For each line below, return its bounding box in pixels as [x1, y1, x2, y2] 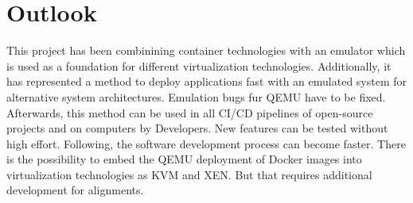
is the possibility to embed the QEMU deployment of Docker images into [6, 151, 362, 167]
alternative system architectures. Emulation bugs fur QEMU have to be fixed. [6, 88, 386, 105]
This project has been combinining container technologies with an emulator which [6, 42, 406, 59]
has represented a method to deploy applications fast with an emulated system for [6, 73, 407, 90]
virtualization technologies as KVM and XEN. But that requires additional [6, 166, 372, 182]
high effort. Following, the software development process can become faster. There [6, 135, 406, 151]
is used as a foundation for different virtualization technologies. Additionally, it [6, 57, 392, 74]
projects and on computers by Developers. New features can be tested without [6, 120, 388, 136]
